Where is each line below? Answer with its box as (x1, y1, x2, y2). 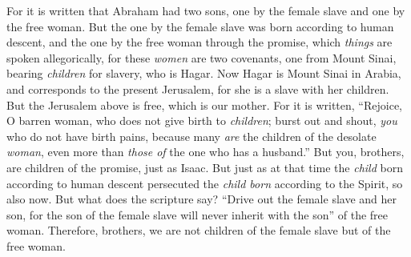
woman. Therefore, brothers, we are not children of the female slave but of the (6, 222, 391, 239)
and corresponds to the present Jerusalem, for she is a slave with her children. (6, 80, 389, 97)
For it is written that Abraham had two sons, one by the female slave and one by (6, 2, 405, 18)
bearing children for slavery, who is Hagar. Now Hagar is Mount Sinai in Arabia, (6, 65, 401, 82)
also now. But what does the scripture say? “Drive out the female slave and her (6, 191, 397, 207)
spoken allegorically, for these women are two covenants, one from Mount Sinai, (6, 49, 397, 66)
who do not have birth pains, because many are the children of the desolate (6, 127, 377, 144)
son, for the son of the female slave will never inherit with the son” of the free (6, 206, 389, 223)
